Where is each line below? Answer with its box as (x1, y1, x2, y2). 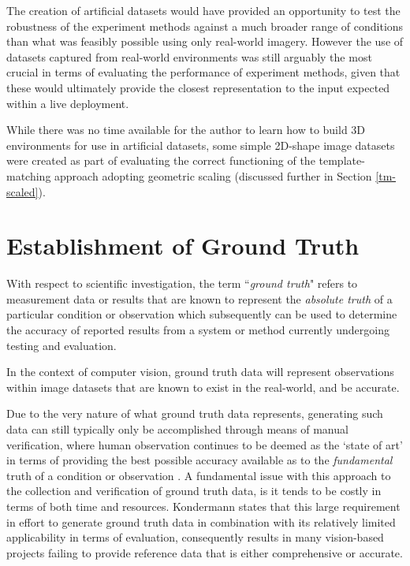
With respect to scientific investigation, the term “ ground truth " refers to (6, 275, 358, 292)
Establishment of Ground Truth (6, 229, 360, 262)
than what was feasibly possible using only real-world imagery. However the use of (6, 33, 404, 50)
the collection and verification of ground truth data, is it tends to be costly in (6, 482, 382, 499)
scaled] (6, 183, 39, 199)
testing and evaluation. (6, 337, 117, 353)
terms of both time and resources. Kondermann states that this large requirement (6, 497, 401, 514)
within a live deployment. (6, 95, 129, 111)
